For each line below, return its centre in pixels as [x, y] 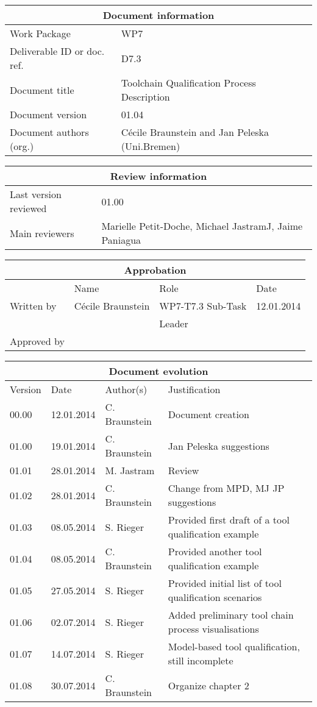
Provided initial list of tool [225, 583]
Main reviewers [42, 233]
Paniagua [121, 240]
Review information [158, 176]
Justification [194, 389]
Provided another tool [215, 551]
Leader [174, 323]
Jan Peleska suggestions [219, 446]
